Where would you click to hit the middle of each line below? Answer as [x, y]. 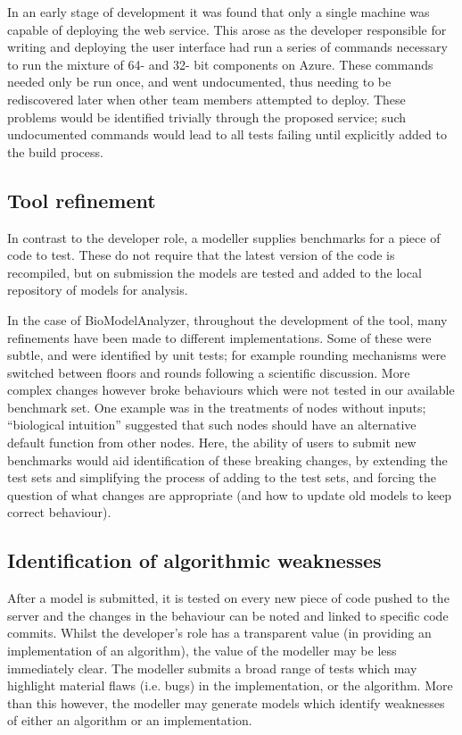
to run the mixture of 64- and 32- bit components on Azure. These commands [220, 64]
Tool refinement [82, 200]
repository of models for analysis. [98, 290]
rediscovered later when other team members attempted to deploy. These [206, 99]
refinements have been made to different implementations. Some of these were [219, 337]
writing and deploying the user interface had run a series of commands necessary [227, 47]
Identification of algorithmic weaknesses [194, 560]
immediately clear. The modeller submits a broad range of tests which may [212, 668]
